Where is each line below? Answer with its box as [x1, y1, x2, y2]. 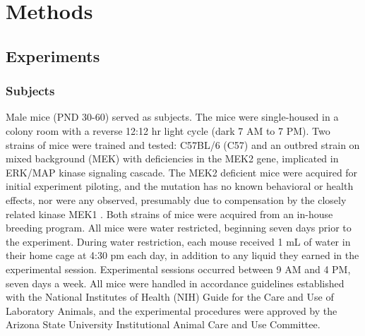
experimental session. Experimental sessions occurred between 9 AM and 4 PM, [6, 261, 351, 276]
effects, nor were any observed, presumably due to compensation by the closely [6, 192, 347, 207]
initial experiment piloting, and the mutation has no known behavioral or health [6, 179, 354, 193]
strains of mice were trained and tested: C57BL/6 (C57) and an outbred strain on [6, 137, 360, 152]
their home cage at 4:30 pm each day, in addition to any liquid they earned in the [6, 248, 359, 263]
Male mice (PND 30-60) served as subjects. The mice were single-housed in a [6, 109, 339, 124]
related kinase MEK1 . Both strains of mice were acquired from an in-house [6, 206, 333, 221]
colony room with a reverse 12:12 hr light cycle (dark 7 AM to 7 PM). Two [6, 123, 330, 138]
